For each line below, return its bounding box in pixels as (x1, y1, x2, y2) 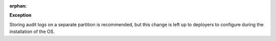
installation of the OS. (9, 28, 55, 35)
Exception (9, 12, 32, 18)
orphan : (9, 3, 27, 9)
